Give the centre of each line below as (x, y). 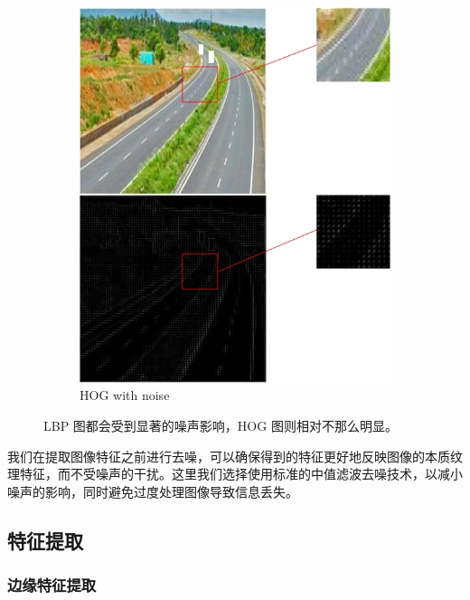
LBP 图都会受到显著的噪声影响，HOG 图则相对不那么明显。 (221, 426)
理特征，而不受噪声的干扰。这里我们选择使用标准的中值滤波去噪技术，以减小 (235, 474)
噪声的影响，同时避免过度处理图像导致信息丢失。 (153, 491)
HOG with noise (125, 395)
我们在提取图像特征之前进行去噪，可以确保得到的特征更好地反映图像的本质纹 (235, 456)
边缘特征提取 (52, 585)
